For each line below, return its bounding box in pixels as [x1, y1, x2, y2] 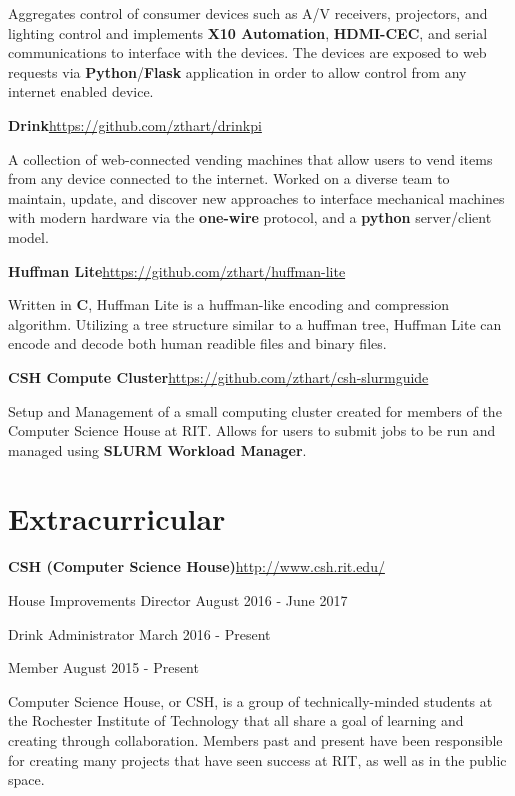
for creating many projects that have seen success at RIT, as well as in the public [8, 749, 507, 770]
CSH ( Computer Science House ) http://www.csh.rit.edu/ [8, 556, 385, 577]
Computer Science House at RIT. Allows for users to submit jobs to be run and [8, 420, 496, 441]
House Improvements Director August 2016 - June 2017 [8, 590, 348, 610]
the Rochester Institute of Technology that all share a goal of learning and [8, 710, 464, 731]
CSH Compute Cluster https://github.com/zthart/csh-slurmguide [8, 366, 429, 387]
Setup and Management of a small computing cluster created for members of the [8, 400, 502, 421]
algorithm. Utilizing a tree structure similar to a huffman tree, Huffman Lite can [8, 313, 502, 334]
